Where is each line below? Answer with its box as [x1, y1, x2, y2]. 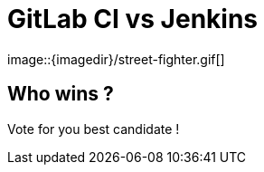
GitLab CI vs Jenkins [7, 4, 259, 34]
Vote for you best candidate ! [7, 120, 180, 137]
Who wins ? [7, 82, 114, 106]
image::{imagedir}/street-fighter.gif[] [7, 51, 225, 67]
